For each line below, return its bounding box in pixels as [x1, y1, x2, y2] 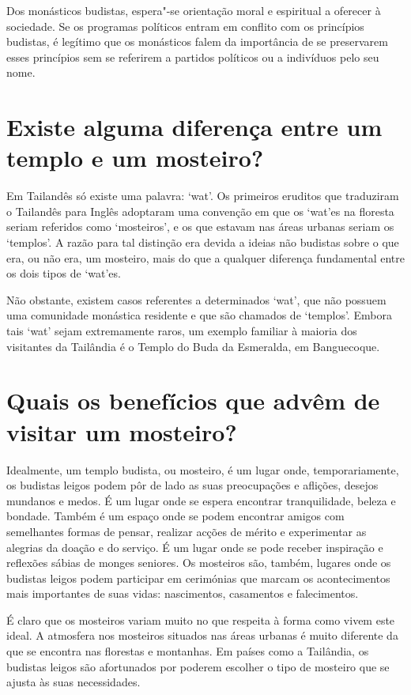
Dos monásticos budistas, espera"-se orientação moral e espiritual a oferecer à [6, 2, 381, 18]
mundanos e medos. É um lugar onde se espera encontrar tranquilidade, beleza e [6, 492, 396, 508]
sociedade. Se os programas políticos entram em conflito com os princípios [6, 17, 364, 34]
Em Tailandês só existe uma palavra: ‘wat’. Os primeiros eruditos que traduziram [6, 187, 399, 204]
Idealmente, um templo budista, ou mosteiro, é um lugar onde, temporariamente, [6, 461, 399, 478]
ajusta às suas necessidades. [6, 674, 141, 690]
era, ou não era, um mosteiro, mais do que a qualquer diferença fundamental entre [6, 249, 405, 266]
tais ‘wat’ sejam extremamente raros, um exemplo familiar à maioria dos [6, 323, 357, 339]
